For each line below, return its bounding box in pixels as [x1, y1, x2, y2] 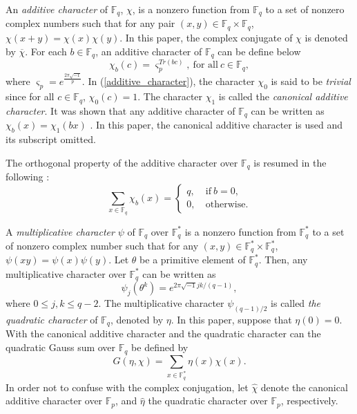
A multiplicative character [6, 224, 115, 238]
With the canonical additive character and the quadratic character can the [6, 326, 321, 341]
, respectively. [280, 393, 338, 408]
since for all [6, 89, 55, 104]
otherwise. [205, 200, 249, 210]
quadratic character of [6, 312, 98, 327]
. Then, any [258, 252, 308, 267]
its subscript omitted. [6, 132, 96, 147]
